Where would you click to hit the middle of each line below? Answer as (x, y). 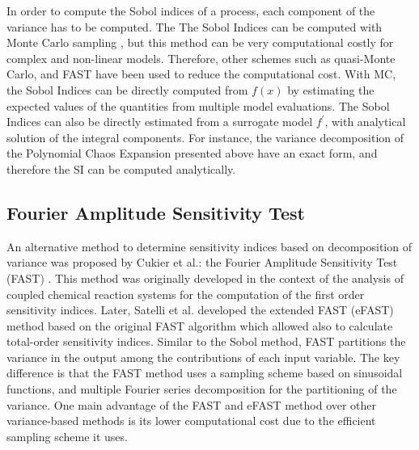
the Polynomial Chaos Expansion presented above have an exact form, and (192, 153)
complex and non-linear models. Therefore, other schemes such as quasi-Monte (201, 58)
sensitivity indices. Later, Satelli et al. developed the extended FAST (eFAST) (200, 310)
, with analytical (365, 122)
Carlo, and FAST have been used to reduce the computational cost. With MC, (201, 74)
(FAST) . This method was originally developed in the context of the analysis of (205, 278)
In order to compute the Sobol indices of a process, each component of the (191, 11)
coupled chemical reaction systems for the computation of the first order (186, 294)
